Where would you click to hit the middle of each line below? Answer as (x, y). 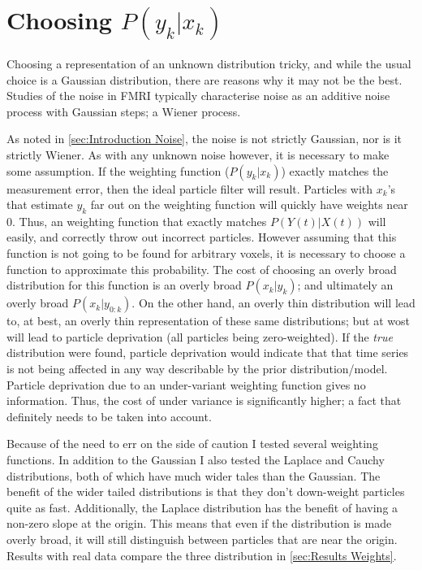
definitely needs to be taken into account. (109, 416)
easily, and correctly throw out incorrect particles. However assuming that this (202, 237)
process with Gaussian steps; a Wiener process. (124, 111)
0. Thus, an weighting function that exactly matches (137, 221)
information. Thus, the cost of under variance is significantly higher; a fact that (204, 400)
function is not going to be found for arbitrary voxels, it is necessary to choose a (206, 253)
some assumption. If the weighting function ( (118, 170)
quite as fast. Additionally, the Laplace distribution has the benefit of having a (202, 507)
